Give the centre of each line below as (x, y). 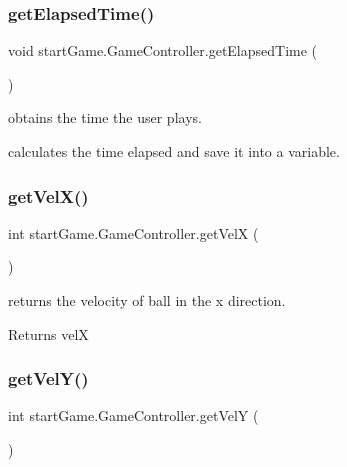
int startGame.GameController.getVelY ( (133, 415)
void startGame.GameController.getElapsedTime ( (163, 50)
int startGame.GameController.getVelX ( (133, 232)
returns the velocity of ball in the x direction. (147, 300)
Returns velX (48, 333)
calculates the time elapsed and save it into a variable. (174, 151)
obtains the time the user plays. (105, 117)
